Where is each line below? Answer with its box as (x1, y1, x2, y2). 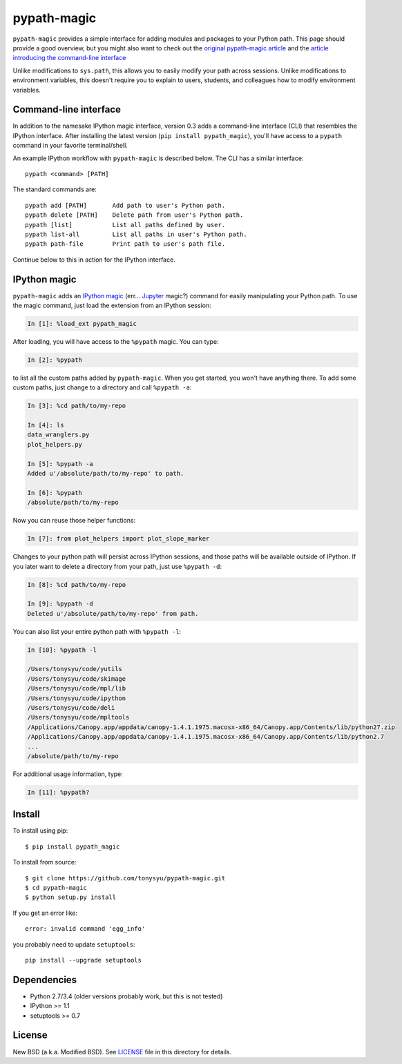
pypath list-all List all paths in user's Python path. (25, 230, 248, 238)
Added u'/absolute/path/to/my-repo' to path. (27, 470, 184, 478)
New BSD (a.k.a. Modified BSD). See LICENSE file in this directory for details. (12, 1047, 231, 1056)
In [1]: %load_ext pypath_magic (27, 320, 137, 327)
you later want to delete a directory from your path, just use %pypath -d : (12, 562, 222, 570)
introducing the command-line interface (12, 54, 126, 62)
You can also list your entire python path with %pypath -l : (12, 627, 182, 635)
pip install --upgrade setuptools (25, 956, 142, 964)
